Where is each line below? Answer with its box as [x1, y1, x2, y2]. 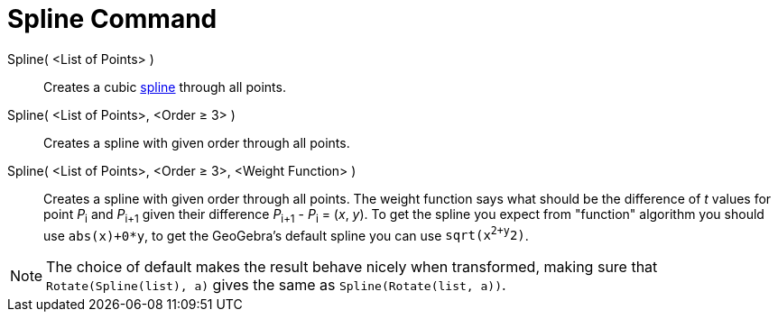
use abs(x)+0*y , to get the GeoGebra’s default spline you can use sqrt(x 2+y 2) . [43, 224, 529, 243]
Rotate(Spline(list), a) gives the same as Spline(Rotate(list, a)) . [46, 276, 506, 295]
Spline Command [7, 4, 218, 34]
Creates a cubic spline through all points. [43, 78, 286, 95]
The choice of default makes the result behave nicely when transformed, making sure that [46, 258, 658, 277]
